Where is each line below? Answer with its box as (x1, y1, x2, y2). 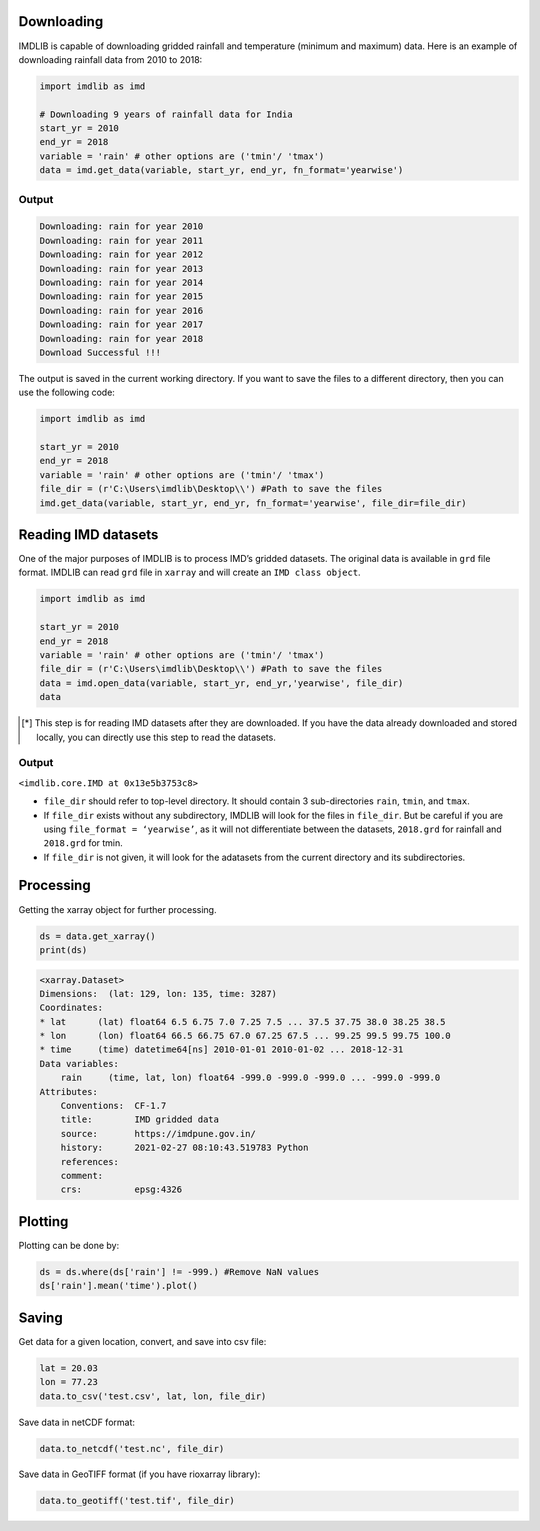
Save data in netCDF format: (18, 1416, 135, 1428)
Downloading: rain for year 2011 (39, 235, 204, 246)
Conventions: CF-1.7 (60, 1100, 167, 1112)
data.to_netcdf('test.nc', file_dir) (39, 1443, 225, 1454)
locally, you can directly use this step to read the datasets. (36, 731, 277, 743)
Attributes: (39, 1086, 99, 1097)
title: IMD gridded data (60, 1114, 220, 1125)
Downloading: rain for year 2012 (39, 249, 204, 260)
